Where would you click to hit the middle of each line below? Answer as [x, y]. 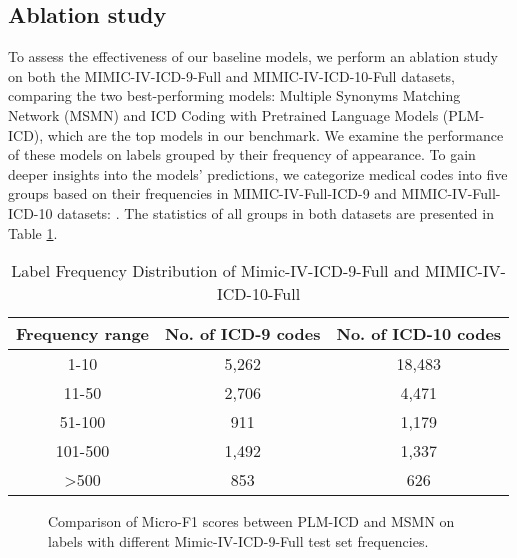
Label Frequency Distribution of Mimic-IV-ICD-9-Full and [215, 271]
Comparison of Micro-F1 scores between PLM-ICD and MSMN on [251, 521]
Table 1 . [33, 232]
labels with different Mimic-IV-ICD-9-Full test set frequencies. [238, 540]
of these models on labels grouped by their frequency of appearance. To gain [242, 154]
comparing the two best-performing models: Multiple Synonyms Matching [234, 95]
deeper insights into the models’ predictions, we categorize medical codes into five [258, 173]
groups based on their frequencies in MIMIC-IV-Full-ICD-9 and [202, 193]
